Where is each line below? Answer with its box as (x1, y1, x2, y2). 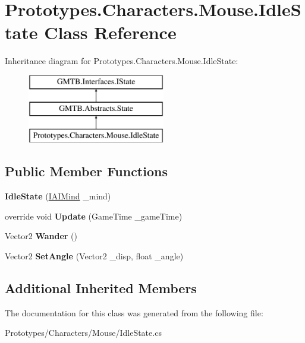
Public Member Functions (5, 162, 168, 180)
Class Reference (44, 20, 177, 45)
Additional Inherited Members (5, 278, 197, 297)
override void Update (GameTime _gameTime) (5, 209, 183, 222)
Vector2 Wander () (5, 230, 77, 242)
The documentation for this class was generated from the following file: (5, 306, 263, 319)
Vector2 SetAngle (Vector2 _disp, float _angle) (5, 249, 184, 262)
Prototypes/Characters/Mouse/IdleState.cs (5, 326, 162, 339)
